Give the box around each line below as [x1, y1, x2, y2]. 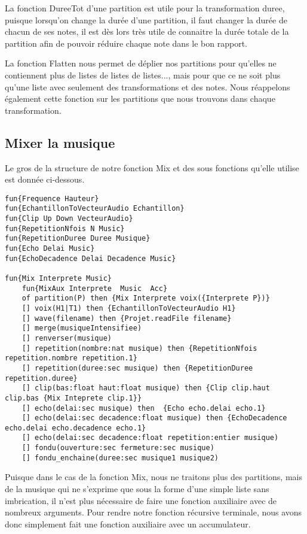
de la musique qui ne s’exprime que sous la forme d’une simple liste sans [5, 483, 269, 495]
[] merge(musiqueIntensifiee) [22, 324, 142, 333]
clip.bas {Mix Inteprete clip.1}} [5, 393, 142, 402]
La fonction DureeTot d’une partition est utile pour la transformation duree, [5, 2, 285, 14]
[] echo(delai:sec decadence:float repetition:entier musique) [22, 433, 279, 442]
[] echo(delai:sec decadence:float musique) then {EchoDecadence [22, 414, 287, 423]
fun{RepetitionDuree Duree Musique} [5, 234, 151, 243]
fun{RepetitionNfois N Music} [5, 224, 125, 233]
